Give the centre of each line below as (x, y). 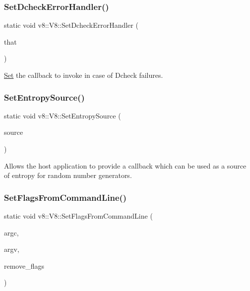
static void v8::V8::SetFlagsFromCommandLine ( (78, 216)
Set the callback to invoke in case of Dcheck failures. (84, 75)
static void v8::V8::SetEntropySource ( (62, 115)
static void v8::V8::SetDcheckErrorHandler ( (71, 25)
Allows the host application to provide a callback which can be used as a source (125, 165)
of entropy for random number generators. (68, 175)
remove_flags (24, 265)
